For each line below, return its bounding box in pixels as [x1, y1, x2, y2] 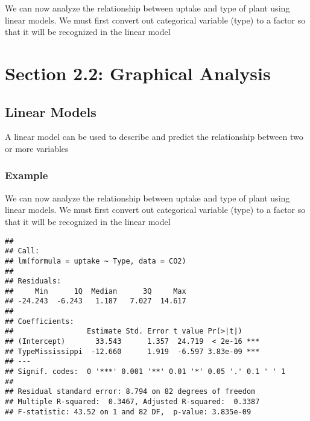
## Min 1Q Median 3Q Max [5, 286, 186, 296]
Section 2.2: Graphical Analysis [5, 60, 271, 85]
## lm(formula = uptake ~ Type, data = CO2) [5, 256, 186, 265]
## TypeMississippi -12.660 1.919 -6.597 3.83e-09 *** [5, 347, 260, 356]
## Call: [5, 247, 40, 256]
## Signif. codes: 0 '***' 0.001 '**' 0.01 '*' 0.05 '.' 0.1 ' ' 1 [5, 367, 286, 376]
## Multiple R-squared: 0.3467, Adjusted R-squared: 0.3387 [5, 397, 260, 407]
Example [5, 168, 48, 183]
